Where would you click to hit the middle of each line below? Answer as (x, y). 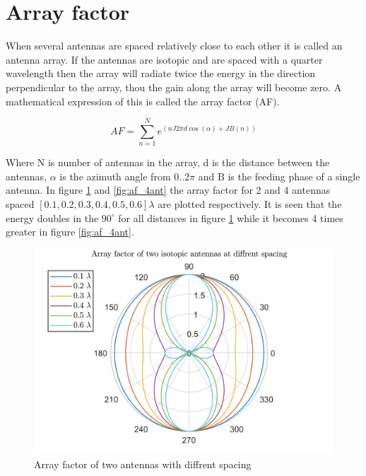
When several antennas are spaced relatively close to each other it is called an (174, 46)
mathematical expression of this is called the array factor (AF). (143, 101)
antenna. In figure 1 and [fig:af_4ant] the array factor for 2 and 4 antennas (168, 190)
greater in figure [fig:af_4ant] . (70, 232)
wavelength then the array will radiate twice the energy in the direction (161, 73)
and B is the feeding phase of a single (279, 176)
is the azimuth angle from (115, 176)
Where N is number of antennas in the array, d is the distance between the (168, 162)
